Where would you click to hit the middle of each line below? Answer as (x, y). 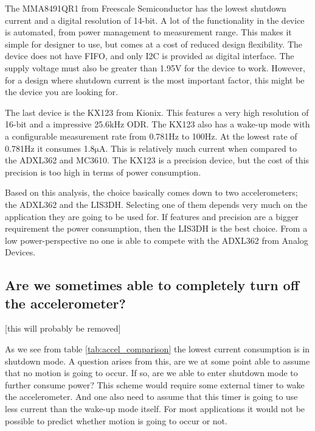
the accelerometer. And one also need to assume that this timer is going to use (151, 397)
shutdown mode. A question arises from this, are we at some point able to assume (157, 361)
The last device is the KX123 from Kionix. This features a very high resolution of (157, 112)
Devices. (20, 252)
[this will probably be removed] (63, 328)
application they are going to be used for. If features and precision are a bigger (152, 216)
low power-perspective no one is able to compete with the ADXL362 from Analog (157, 240)
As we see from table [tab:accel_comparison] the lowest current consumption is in (157, 349)
